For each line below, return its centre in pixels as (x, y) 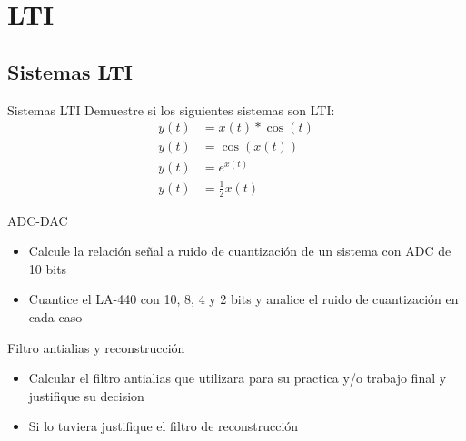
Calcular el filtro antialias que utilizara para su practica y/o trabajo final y (238, 378)
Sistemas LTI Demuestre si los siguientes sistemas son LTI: (171, 109)
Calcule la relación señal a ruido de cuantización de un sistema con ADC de (240, 251)
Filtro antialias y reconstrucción (96, 347)
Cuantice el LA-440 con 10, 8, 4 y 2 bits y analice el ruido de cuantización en (243, 299)
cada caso (55, 317)
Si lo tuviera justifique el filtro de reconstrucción (164, 426)
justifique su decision (86, 395)
